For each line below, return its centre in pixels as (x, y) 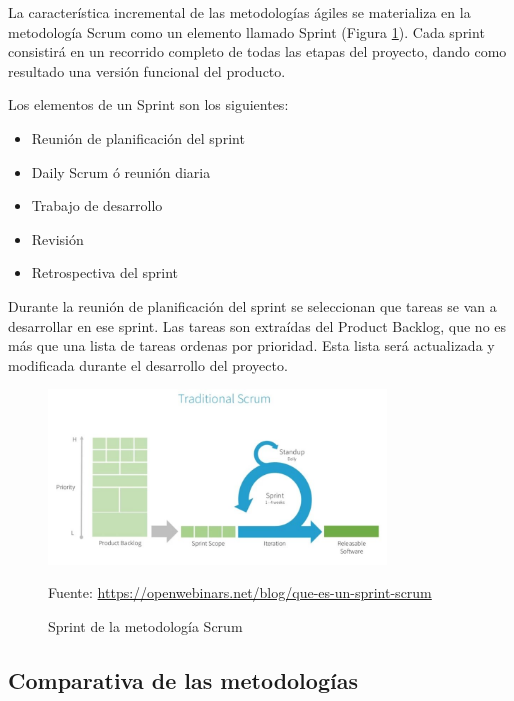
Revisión (57, 238)
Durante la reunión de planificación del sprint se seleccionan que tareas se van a (252, 305)
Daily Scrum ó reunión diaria (121, 171)
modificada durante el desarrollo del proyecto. (148, 364)
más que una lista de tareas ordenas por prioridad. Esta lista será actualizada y (251, 345)
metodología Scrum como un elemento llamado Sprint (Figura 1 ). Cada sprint (246, 31)
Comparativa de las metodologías (183, 679)
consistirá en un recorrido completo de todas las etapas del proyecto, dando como (257, 51)
